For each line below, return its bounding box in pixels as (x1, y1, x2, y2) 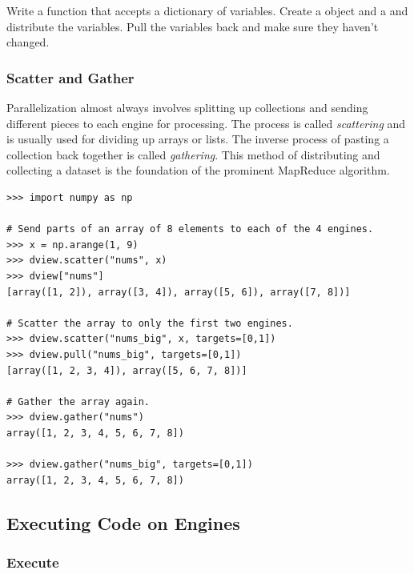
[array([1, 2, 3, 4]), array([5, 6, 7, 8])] (6, 364, 247, 376)
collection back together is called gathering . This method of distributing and (6, 146, 380, 163)
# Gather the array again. (6, 395, 150, 407)
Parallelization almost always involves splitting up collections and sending (6, 99, 368, 115)
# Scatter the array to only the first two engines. (6, 317, 293, 329)
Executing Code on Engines (6, 510, 240, 535)
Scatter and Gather (6, 67, 135, 87)
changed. (6, 34, 50, 50)
